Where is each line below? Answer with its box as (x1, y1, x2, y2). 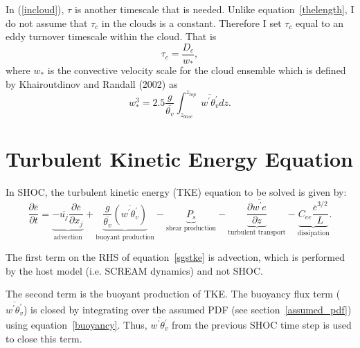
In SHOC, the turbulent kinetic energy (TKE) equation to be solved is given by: (6, 185, 347, 199)
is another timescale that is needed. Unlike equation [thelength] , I (74, 2, 354, 16)
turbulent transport (228, 229, 286, 237)
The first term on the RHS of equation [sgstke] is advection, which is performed (6, 250, 345, 264)
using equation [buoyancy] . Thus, (6, 318, 147, 332)
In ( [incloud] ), (6, 2, 64, 16)
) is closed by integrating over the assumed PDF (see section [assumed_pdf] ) (23, 302, 352, 316)
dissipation (297, 230, 330, 237)
